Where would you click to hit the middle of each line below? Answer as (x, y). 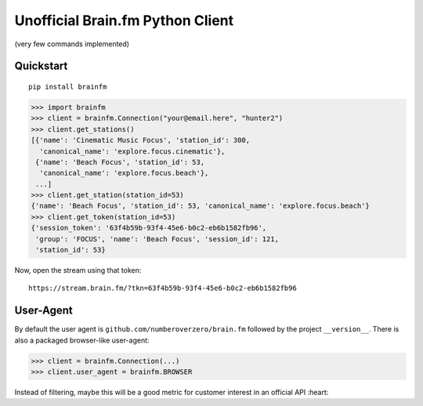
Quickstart (41, 66)
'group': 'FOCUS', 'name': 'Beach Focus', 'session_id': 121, (157, 239)
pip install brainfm (68, 87)
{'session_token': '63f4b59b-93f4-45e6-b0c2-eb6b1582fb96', (149, 228)
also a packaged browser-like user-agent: (82, 340)
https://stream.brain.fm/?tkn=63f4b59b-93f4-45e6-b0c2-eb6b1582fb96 (163, 288)
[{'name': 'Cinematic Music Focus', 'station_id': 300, (141, 140)
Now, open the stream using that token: (78, 270)
